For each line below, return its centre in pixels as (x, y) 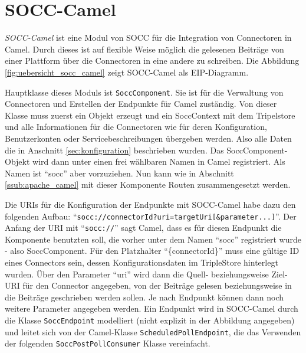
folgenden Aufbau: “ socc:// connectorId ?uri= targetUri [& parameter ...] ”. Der (151, 216)
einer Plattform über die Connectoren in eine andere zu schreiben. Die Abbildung (152, 61)
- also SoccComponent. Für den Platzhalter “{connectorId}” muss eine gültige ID (152, 251)
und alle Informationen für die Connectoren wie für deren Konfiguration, (136, 127)
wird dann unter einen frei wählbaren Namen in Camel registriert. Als (159, 161)
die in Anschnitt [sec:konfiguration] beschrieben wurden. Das (114, 150)
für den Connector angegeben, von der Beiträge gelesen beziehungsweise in (157, 285)
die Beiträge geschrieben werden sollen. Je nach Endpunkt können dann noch (144, 297)
